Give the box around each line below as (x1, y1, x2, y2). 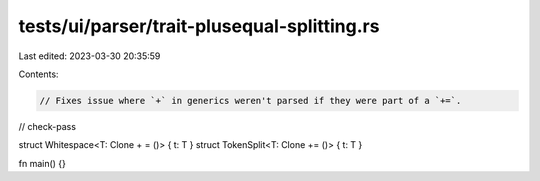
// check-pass (18, 120, 77, 132)
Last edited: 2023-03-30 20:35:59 (18, 50, 161, 62)
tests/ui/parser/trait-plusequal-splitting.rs (18, 15, 380, 37)
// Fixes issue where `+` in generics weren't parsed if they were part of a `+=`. (39, 95, 462, 106)
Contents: (18, 68, 59, 80)
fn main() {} (18, 157, 67, 169)
